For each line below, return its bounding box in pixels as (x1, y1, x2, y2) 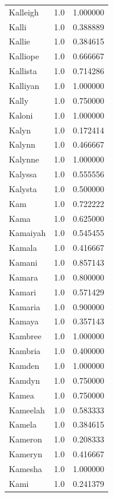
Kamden (9, 359, 40, 371)
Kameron (9, 433, 43, 445)
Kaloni (9, 109, 33, 121)
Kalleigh (9, 5, 39, 18)
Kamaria (9, 300, 40, 313)
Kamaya (9, 315, 39, 327)
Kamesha (9, 462, 43, 474)
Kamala (9, 241, 37, 254)
